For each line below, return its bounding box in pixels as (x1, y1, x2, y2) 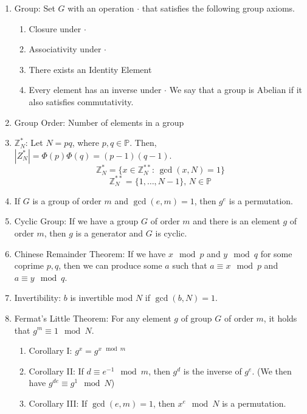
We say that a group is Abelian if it (169, 83, 303, 96)
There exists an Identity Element (29, 63, 152, 75)
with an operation (67, 2, 134, 14)
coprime (14, 259, 44, 272)
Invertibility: (14, 291, 61, 304)
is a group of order (32, 194, 102, 207)
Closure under (29, 22, 81, 35)
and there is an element (193, 215, 280, 227)
